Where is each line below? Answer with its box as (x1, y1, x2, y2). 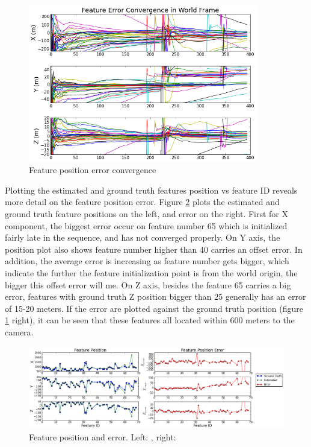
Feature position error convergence (29, 163, 156, 176)
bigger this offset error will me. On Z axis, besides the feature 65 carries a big (5, 278, 291, 291)
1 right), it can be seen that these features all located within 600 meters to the (5, 314, 295, 326)
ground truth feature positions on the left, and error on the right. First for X (5, 208, 289, 220)
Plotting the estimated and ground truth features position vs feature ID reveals (5, 183, 298, 196)
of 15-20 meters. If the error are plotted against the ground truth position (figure (5, 302, 304, 314)
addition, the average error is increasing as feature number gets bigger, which (5, 255, 289, 267)
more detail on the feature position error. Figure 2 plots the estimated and (5, 195, 280, 208)
